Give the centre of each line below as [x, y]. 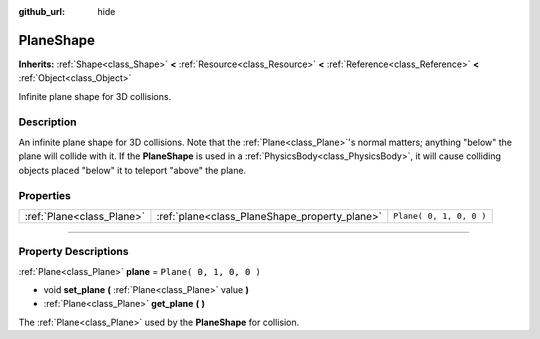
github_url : [41, 11]
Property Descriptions [73, 252]
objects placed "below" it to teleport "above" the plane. [132, 170]
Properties [45, 196]
